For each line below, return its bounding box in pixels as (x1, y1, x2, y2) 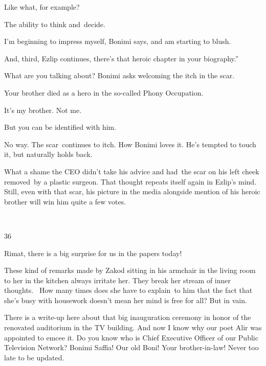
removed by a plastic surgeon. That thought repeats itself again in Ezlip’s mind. (4, 176, 257, 187)
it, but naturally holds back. (4, 149, 93, 159)
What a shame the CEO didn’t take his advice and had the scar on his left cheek (4, 166, 259, 176)
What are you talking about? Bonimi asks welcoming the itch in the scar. (4, 70, 235, 81)
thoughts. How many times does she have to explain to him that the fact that (4, 285, 253, 295)
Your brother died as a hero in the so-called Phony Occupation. (4, 87, 204, 98)
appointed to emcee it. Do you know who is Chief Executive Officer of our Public (4, 332, 258, 342)
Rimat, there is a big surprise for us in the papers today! (4, 247, 182, 258)
